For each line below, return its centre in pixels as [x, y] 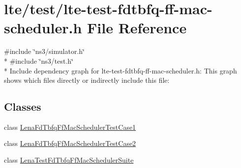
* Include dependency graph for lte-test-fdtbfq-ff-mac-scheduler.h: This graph [120, 70]
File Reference [137, 28]
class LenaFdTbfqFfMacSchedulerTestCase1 [70, 127]
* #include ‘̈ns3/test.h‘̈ [39, 60]
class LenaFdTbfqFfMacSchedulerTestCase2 [70, 143]
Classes [23, 107]
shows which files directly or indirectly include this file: [87, 80]
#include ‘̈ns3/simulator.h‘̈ [44, 51]
